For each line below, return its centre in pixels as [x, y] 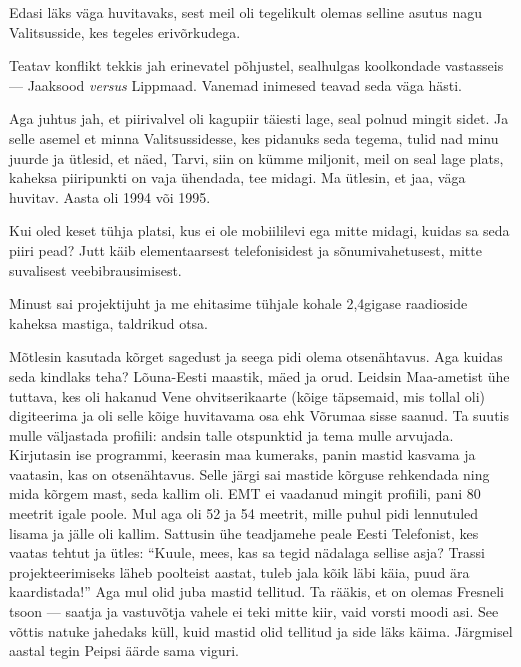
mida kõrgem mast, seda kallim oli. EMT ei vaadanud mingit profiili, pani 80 [245, 493]
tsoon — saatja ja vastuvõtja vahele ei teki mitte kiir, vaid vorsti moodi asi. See [254, 611]
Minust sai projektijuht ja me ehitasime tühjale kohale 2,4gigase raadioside [238, 303]
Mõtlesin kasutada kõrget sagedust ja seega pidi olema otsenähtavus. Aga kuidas [256, 356]
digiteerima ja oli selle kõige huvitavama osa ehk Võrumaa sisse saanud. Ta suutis [259, 415]
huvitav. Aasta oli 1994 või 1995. [110, 196]
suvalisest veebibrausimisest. [95, 269]
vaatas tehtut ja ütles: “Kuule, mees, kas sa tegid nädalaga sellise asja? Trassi [247, 552]
